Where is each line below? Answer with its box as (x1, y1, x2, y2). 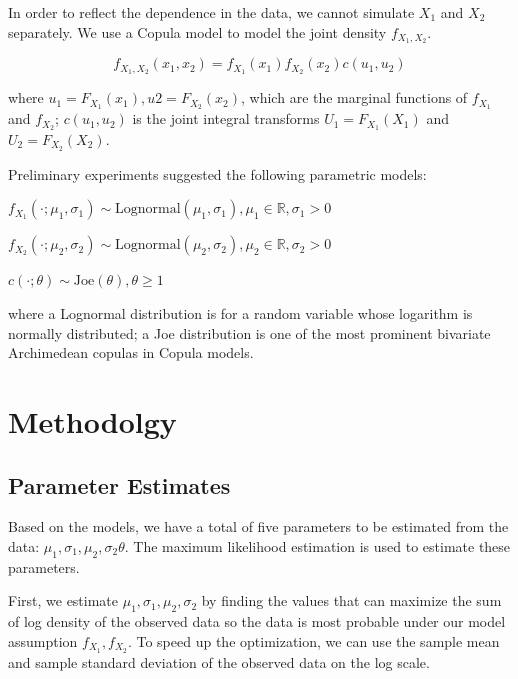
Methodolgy (8, 401, 177, 442)
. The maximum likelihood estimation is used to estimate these (124, 536, 511, 557)
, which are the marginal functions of (241, 87, 468, 108)
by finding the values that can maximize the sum (201, 590, 502, 611)
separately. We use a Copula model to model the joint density (8, 21, 387, 42)
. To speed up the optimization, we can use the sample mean (127, 630, 500, 651)
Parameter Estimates (8, 469, 231, 500)
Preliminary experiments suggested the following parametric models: (8, 163, 427, 184)
